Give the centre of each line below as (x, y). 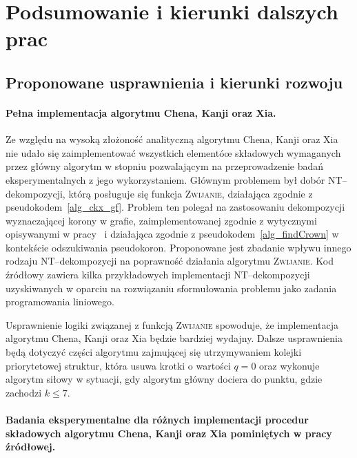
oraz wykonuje (289, 365)
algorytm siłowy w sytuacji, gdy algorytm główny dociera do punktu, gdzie (164, 379)
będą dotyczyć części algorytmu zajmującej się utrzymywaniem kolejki (154, 352)
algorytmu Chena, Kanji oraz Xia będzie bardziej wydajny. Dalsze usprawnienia (174, 338)
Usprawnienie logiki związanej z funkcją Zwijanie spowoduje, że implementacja (172, 324)
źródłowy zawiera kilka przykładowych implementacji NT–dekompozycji (158, 275)
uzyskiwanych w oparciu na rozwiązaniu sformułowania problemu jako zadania (171, 288)
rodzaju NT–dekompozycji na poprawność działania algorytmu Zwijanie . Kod (170, 261)
